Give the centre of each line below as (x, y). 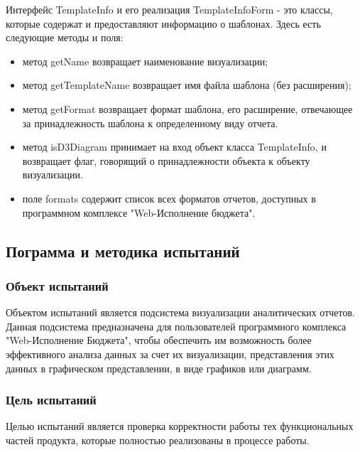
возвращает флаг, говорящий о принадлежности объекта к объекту (166, 160)
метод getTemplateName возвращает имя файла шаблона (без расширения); (187, 85)
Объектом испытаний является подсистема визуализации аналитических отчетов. (180, 312)
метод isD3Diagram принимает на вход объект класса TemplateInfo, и (174, 147)
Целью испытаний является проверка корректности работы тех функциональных (180, 426)
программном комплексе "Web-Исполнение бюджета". (139, 212)
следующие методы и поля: (65, 37)
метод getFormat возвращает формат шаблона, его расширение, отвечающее (187, 108)
